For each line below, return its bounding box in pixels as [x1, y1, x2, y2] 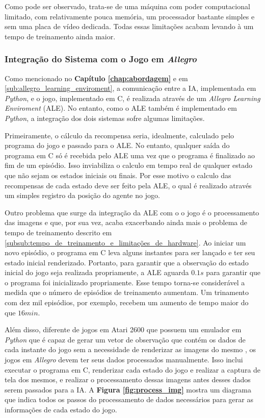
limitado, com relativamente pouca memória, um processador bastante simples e [5, 11, 255, 21]
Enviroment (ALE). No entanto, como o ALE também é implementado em [5, 103, 237, 113]
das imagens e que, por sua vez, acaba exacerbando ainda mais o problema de [5, 217, 247, 228]
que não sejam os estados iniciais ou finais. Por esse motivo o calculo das [5, 169, 231, 180]
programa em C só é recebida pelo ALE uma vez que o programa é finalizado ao [5, 150, 255, 160]
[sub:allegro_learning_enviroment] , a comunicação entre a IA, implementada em [5, 83, 256, 93]
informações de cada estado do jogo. [5, 404, 117, 414]
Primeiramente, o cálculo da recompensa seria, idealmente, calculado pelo [5, 130, 234, 140]
